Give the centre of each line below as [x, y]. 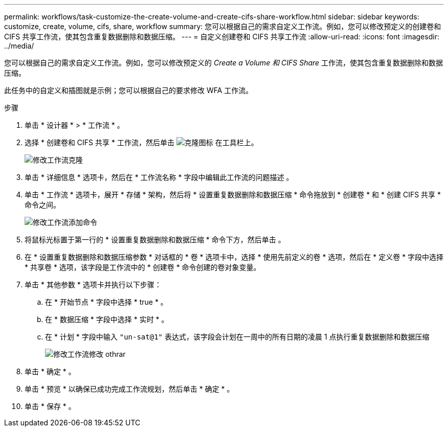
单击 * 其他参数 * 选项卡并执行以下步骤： [93, 285]
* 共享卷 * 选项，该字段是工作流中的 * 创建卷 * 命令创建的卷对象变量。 [143, 267]
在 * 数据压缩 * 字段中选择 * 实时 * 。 [107, 319]
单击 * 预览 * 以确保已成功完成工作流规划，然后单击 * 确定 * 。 [129, 389]
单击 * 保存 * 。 [50, 406]
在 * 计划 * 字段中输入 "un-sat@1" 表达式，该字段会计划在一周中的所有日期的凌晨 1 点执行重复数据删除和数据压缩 [237, 337]
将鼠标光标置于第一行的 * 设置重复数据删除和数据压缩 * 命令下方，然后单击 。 [155, 240]
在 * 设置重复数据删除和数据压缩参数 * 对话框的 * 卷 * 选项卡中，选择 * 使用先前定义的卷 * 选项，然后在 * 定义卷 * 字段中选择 [234, 257]
